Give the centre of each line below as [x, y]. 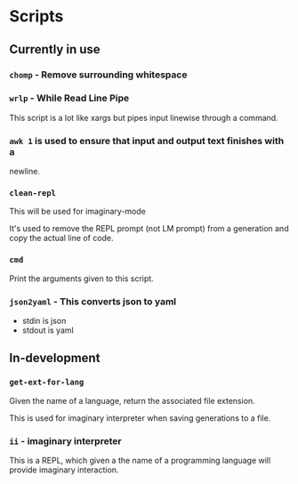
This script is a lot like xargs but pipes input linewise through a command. [144, 117]
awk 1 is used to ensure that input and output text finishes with [147, 141]
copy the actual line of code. [61, 238]
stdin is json [44, 320]
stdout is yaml [48, 330]
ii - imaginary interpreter [65, 440]
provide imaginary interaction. [64, 470]
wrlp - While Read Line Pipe [69, 98]
